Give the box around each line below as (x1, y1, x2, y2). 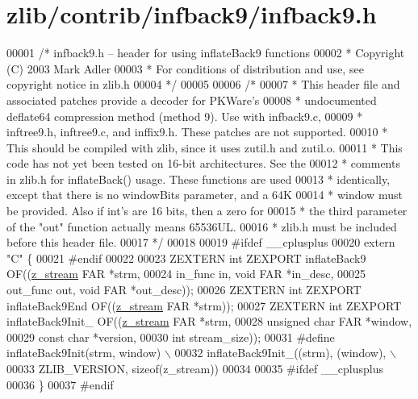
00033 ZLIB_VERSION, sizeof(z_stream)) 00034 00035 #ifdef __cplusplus (6, 360, 384, 376)
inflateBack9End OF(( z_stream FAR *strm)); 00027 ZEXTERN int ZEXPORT (6, 297, 402, 314)
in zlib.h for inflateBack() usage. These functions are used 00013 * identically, (6, 170, 391, 187)
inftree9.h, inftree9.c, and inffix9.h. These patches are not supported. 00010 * (6, 123, 388, 140)
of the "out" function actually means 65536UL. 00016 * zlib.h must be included (6, 218, 397, 235)
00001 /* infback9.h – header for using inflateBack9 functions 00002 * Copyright (6, 44, 405, 61)
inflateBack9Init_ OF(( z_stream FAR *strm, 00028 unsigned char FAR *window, (6, 313, 412, 330)
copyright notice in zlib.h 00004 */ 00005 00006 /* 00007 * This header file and (6, 76, 400, 93)
